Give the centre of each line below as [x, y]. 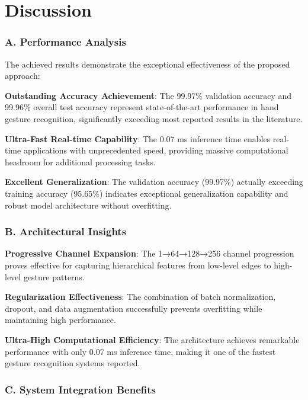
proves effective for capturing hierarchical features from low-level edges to [138, 265]
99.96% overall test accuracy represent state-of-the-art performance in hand [142, 107]
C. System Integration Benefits [80, 389]
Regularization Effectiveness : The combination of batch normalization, [140, 297]
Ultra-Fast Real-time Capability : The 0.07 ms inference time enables [138, 138]
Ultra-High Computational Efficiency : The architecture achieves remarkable [152, 339]
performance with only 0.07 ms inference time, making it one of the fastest [140, 351]
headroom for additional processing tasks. [80, 161]
